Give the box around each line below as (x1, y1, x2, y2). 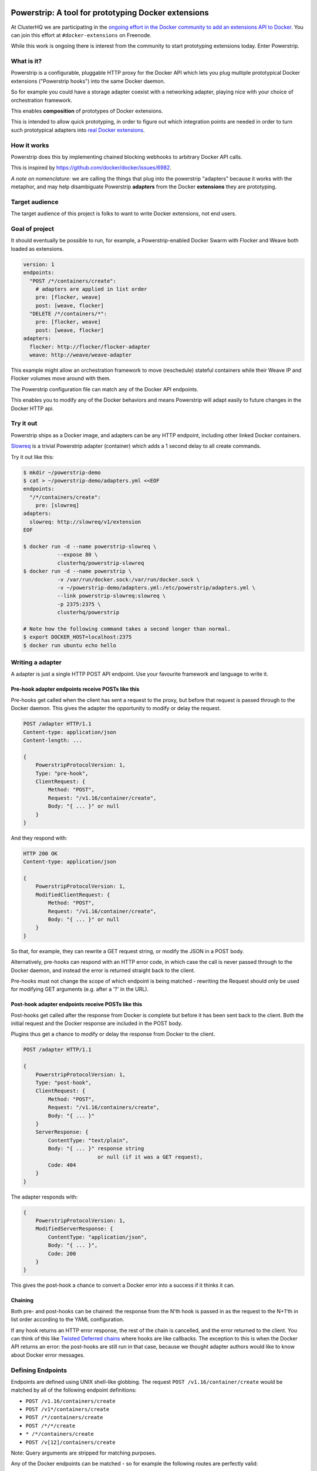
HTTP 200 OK (23, 850, 58, 857)
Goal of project (11, 225, 55, 232)
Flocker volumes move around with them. (11, 375, 111, 382)
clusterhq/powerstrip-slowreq (57, 560, 144, 566)
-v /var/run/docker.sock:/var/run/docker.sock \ (57, 576, 200, 583)
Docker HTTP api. (11, 405, 54, 412)
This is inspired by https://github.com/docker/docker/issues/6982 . (11, 164, 171, 171)
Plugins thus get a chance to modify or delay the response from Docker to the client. (11, 1030, 215, 1038)
